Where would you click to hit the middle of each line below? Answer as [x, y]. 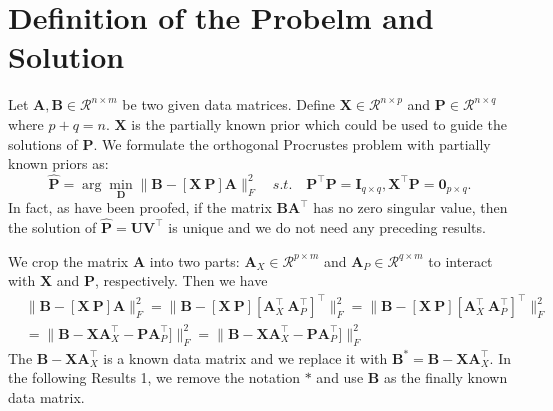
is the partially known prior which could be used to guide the [319, 123]
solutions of [43, 143]
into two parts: [194, 260]
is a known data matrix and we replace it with [245, 357]
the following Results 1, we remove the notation [154, 377]
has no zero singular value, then [410, 207]
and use [340, 377]
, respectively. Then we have [181, 280]
